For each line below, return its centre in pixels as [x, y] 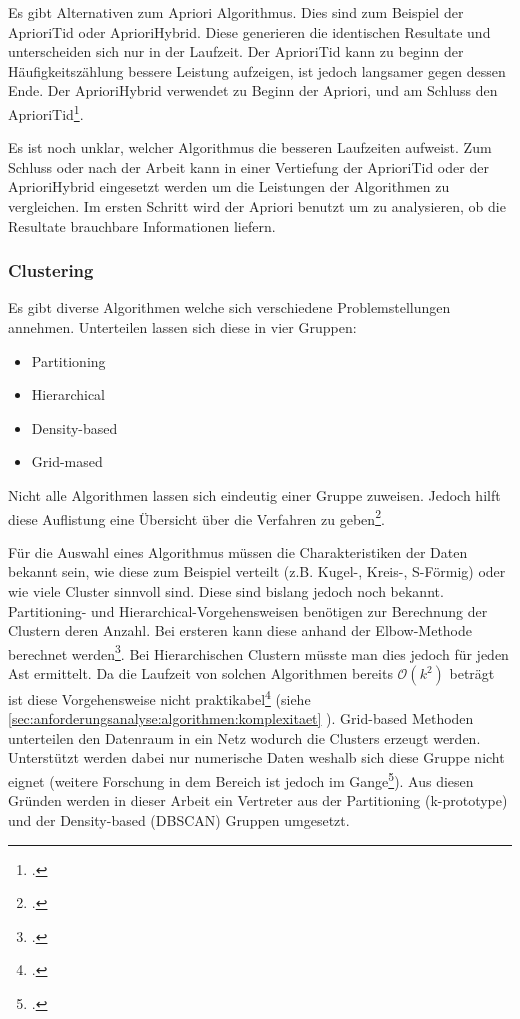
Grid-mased [67, 461]
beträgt [472, 673]
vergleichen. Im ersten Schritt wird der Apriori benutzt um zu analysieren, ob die [257, 206]
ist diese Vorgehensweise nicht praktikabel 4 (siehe [159, 697]
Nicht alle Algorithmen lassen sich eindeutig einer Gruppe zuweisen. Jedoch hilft [254, 494]
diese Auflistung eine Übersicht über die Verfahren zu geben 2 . [196, 517]
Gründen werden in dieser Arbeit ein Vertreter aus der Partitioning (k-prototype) [258, 800]
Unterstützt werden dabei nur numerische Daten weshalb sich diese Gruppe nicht [256, 757]
